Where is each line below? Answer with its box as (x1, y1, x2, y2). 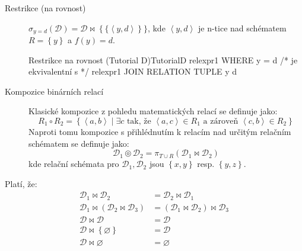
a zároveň (203, 117, 239, 126)
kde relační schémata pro (28, 157, 119, 170)
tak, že (126, 117, 151, 126)
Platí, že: (5, 177, 37, 189)
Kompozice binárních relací (5, 85, 104, 97)
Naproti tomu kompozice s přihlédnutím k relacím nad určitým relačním (28, 125, 291, 138)
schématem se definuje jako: (28, 137, 129, 149)
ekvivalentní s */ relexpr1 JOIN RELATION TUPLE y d (28, 65, 237, 78)
